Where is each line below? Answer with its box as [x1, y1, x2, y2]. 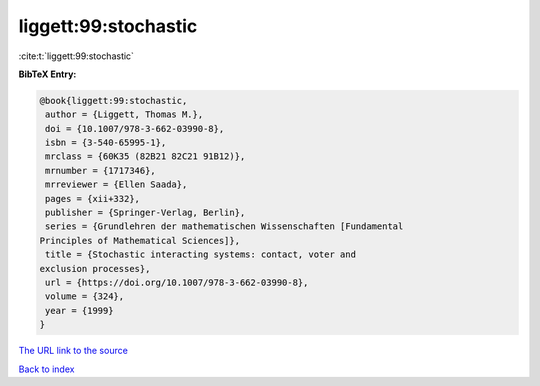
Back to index [18, 363, 75, 375]
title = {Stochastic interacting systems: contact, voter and [45, 249, 357, 260]
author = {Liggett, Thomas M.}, [45, 109, 204, 120]
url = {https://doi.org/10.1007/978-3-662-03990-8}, [45, 277, 309, 288]
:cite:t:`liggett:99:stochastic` [18, 50, 135, 62]
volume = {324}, [45, 291, 125, 302]
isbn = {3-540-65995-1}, [45, 137, 167, 149]
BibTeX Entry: [18, 68, 77, 80]
